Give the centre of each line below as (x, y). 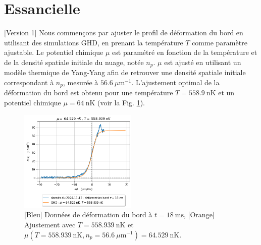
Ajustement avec (50, 224)
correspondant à (29, 82)
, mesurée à (81, 82)
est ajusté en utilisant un (203, 62)
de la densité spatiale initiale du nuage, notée (74, 62)
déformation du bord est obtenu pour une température (89, 93)
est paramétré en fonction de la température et (185, 52)
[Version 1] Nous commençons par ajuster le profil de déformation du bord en (124, 33)
